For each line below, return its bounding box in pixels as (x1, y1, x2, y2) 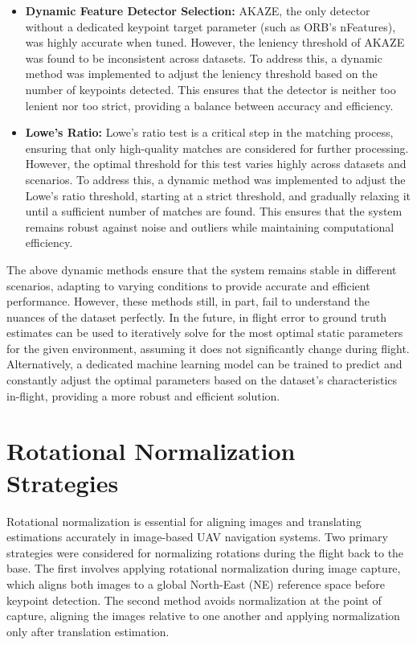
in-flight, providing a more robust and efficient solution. (6, 387, 280, 404)
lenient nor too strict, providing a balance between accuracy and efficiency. (25, 97, 394, 113)
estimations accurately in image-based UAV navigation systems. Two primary (6, 528, 388, 545)
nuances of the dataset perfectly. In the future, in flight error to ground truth (6, 308, 386, 325)
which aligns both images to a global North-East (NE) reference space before (6, 575, 386, 592)
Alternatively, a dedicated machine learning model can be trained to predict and (6, 355, 403, 372)
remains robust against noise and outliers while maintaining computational (25, 218, 395, 235)
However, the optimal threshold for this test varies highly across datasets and (25, 155, 407, 172)
